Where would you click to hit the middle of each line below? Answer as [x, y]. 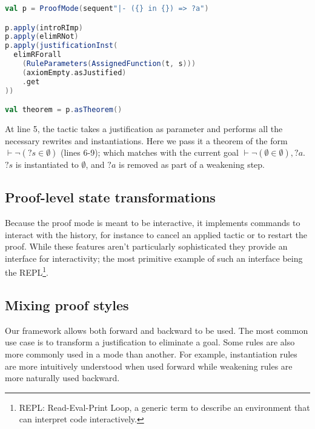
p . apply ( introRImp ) [44, 28]
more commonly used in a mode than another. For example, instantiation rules [151, 354]
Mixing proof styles [67, 305]
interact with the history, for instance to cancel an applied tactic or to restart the [156, 234]
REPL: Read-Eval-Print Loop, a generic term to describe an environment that [164, 407]
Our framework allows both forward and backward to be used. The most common [157, 330]
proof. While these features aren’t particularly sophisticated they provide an [146, 246]
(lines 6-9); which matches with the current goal [150, 152]
